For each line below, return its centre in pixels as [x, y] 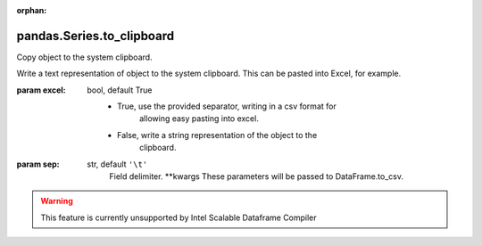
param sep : [38, 164]
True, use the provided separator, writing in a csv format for [227, 106]
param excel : [41, 90]
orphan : [32, 10]
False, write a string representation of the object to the [217, 135]
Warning [57, 201]
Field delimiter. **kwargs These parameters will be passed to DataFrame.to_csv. [256, 176]
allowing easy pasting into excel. [199, 119]
